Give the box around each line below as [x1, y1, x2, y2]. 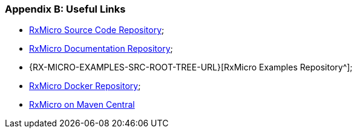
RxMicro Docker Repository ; [29, 81, 141, 91]
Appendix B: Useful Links [5, 3, 126, 15]
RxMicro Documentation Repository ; [29, 43, 173, 54]
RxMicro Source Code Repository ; [29, 25, 165, 36]
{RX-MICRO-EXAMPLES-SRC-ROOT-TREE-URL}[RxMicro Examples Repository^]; [29, 62, 353, 73]
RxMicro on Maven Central [29, 99, 135, 110]
